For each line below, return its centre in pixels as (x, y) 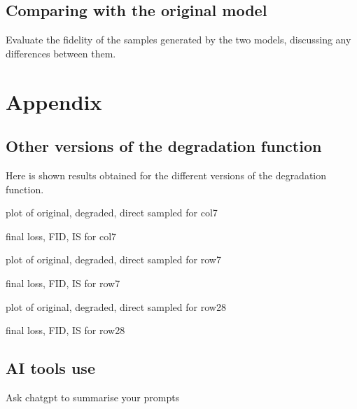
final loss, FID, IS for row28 (65, 330)
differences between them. (61, 53)
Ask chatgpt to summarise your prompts (93, 397)
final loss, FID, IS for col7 (61, 236)
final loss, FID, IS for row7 (63, 283)
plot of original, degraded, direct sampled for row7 (113, 259)
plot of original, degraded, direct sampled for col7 (112, 213)
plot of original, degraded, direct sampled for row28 (116, 306)
